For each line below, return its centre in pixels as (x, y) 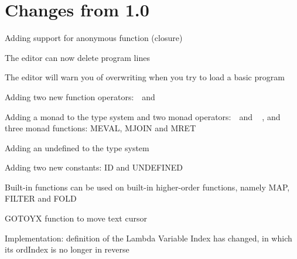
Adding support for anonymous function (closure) (94, 38)
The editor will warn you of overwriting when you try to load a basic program (145, 77)
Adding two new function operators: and (80, 96)
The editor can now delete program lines (77, 57)
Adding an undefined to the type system (77, 147)
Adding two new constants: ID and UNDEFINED (94, 167)
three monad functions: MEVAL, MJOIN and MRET (100, 128)
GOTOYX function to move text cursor (76, 218)
